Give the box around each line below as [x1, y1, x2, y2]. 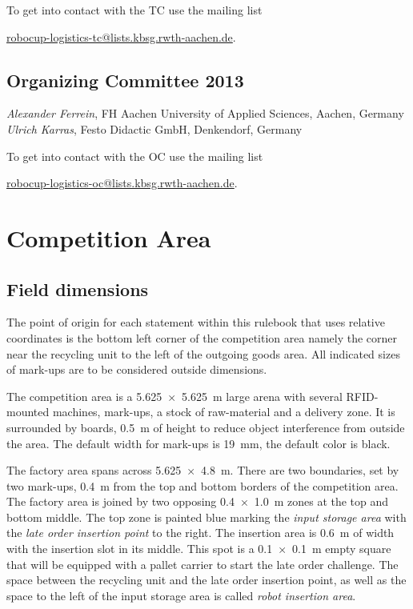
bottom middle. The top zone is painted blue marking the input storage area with [6, 508, 407, 525]
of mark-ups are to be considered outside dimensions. [6, 361, 267, 378]
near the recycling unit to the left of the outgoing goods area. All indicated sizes [6, 345, 400, 362]
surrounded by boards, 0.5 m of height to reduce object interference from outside [6, 419, 405, 435]
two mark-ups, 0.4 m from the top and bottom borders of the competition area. [6, 477, 399, 494]
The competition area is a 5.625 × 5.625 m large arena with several [6, 387, 343, 404]
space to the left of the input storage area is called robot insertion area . [6, 587, 356, 603]
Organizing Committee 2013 [6, 67, 244, 92]
